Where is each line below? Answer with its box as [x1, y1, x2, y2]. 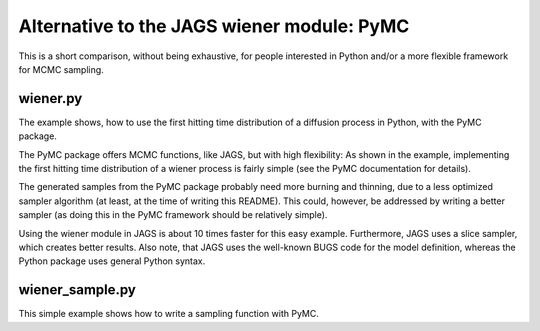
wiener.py [18, 90, 83, 107]
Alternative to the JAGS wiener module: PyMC [18, 15, 410, 37]
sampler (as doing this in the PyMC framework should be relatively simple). [18, 209, 328, 221]
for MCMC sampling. [18, 63, 104, 75]
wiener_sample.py [18, 281, 137, 299]
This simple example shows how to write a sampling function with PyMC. [18, 308, 319, 320]
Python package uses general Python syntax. [18, 255, 206, 267]
